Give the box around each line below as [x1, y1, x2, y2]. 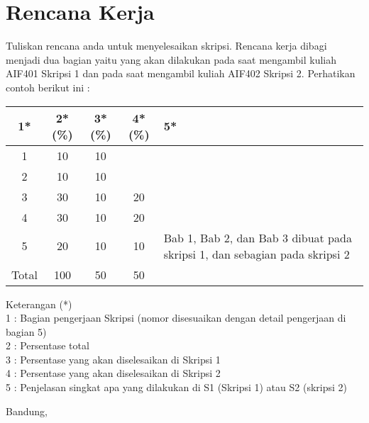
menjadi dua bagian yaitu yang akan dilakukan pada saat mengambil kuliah [6, 52, 337, 67]
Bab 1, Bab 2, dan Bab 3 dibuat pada [163, 229, 352, 246]
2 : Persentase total [6, 338, 89, 353]
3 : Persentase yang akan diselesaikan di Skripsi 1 [6, 351, 221, 366]
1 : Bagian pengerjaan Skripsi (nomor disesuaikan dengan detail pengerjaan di [6, 310, 346, 325]
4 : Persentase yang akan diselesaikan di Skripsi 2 [6, 366, 221, 380]
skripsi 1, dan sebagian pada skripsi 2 [163, 245, 350, 262]
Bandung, [6, 403, 48, 418]
